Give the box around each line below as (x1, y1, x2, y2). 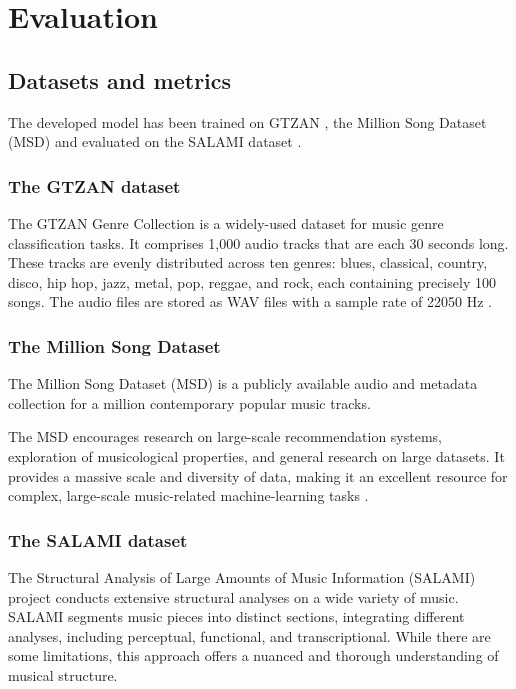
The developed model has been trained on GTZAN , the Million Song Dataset (8, 111, 487, 132)
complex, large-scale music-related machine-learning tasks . (8, 485, 369, 506)
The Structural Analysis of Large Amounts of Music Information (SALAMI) (8, 566, 476, 587)
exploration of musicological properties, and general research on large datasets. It (8, 445, 505, 466)
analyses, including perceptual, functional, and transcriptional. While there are (8, 625, 491, 646)
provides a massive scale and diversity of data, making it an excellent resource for (8, 465, 508, 486)
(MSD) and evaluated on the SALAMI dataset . (8, 131, 302, 152)
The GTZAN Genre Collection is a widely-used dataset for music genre (8, 212, 444, 233)
